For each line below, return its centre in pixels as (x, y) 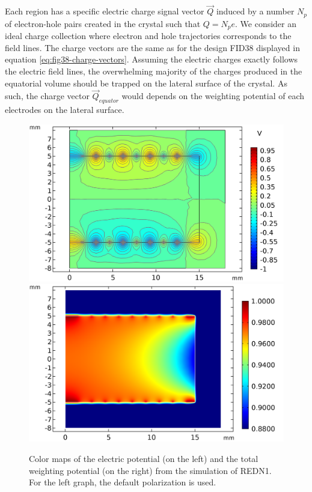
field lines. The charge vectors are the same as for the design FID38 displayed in (152, 47)
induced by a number (255, 11)
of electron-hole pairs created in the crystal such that (103, 23)
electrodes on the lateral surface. (65, 110)
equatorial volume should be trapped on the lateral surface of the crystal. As (146, 83)
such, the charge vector (47, 96)
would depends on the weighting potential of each (213, 96)
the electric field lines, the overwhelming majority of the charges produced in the (154, 71)
